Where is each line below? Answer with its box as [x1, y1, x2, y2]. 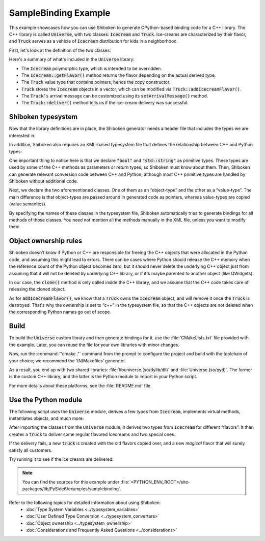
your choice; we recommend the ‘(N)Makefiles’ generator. [9, 357, 126, 364]
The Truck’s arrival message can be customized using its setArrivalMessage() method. [21, 93, 208, 99]
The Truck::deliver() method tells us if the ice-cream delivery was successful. [21, 100, 189, 106]
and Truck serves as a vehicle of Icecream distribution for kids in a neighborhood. [9, 38, 178, 44]
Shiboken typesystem [9, 113, 78, 121]
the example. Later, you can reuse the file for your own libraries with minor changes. [9, 342, 179, 348]
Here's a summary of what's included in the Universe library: [9, 57, 134, 63]
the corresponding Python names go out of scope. [9, 309, 111, 315]
